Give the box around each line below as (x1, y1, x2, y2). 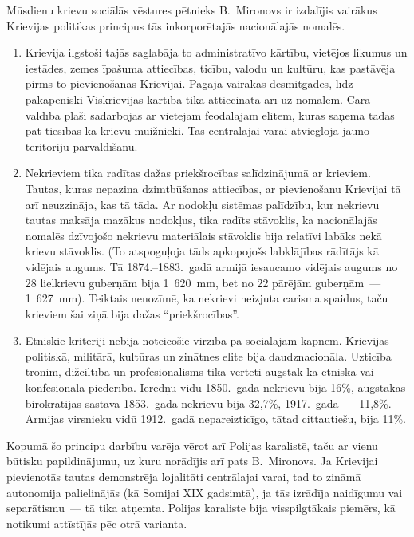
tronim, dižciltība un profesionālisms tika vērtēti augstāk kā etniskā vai (25, 363, 374, 380)
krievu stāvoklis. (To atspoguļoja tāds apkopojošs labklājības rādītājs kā (25, 243, 379, 259)
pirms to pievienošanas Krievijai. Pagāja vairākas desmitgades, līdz (25, 75, 353, 92)
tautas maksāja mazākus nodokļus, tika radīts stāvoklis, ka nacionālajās (25, 211, 377, 228)
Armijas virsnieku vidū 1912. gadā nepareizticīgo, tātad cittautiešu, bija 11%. (25, 410, 406, 427)
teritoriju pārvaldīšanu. (25, 137, 138, 154)
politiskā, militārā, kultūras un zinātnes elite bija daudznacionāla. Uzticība (25, 347, 392, 364)
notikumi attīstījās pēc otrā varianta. (6, 515, 187, 531)
